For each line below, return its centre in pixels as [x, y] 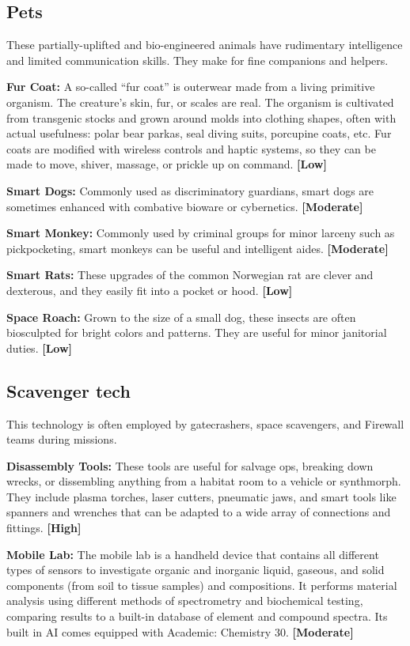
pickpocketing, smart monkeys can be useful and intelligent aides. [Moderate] [197, 248]
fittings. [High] [44, 528]
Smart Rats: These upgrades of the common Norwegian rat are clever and [190, 275]
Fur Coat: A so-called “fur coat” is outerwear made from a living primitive [191, 87]
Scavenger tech [68, 390]
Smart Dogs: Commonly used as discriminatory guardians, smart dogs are [190, 190]
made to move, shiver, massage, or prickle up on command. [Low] [167, 164]
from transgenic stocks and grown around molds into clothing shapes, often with [201, 117]
